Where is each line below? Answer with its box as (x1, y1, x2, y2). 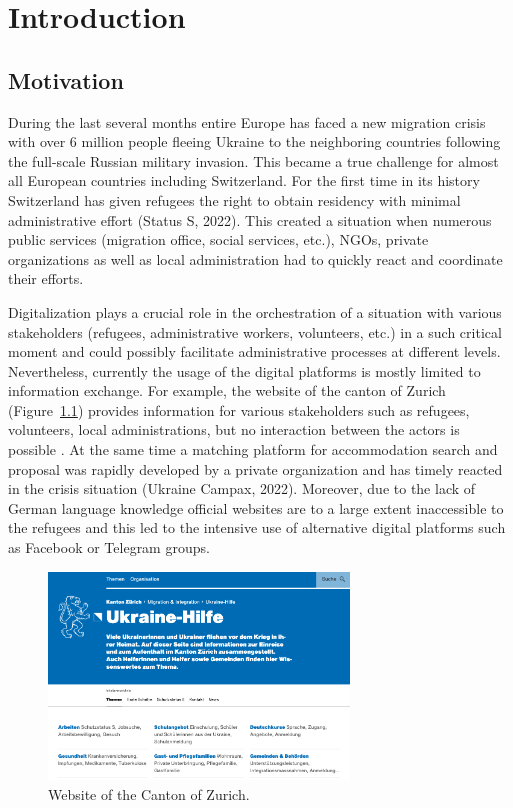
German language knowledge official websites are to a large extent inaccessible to (8, 497, 504, 518)
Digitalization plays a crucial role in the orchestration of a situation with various (8, 301, 502, 322)
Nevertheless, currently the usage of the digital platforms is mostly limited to (8, 360, 481, 381)
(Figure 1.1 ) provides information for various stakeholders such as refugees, (8, 399, 470, 420)
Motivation (8, 64, 124, 95)
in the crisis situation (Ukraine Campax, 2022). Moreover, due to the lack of (8, 478, 476, 499)
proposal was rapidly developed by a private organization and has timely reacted (8, 458, 503, 479)
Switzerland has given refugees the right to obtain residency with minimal (8, 189, 461, 210)
